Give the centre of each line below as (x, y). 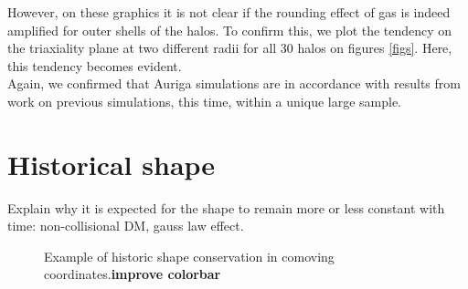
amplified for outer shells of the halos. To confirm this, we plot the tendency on (230, 30)
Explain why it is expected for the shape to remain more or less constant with (226, 207)
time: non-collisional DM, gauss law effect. (126, 226)
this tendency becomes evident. (95, 65)
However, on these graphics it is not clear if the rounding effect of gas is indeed (229, 12)
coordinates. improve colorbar (133, 274)
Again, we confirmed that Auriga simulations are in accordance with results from (234, 83)
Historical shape (112, 164)
